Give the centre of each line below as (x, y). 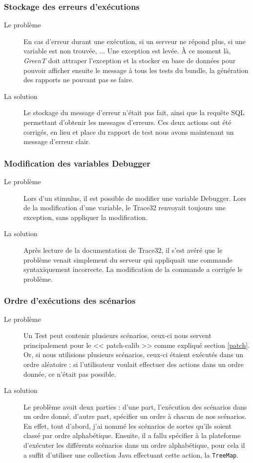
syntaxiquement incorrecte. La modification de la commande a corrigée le (133, 269)
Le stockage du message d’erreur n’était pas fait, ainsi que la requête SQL (134, 112)
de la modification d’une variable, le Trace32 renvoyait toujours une (125, 207)
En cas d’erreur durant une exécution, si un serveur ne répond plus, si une (135, 41)
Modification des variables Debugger (77, 163)
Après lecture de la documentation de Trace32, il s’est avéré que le (123, 250)
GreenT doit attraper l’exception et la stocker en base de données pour (130, 60)
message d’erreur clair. (57, 141)
